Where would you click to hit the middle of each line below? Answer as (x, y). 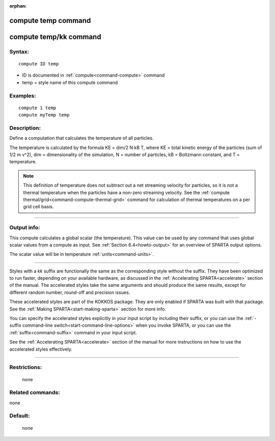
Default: (20, 416)
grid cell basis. (38, 207)
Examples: (23, 95)
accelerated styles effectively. (41, 349)
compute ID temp (39, 64)
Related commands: (35, 393)
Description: (25, 128)
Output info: (25, 228)
